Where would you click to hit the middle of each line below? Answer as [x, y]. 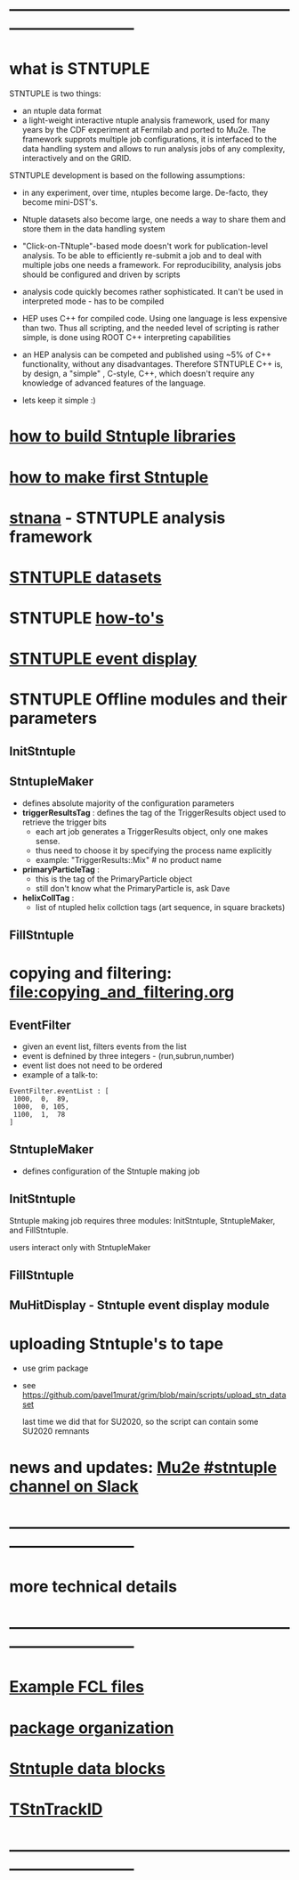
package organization [92, 1728]
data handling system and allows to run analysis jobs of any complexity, [154, 149]
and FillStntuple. [39, 1230]
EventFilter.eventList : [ [59, 1091]
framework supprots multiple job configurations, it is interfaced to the [149, 139]
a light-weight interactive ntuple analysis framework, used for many [145, 120]
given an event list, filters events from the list [104, 1046]
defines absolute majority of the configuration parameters [128, 803]
